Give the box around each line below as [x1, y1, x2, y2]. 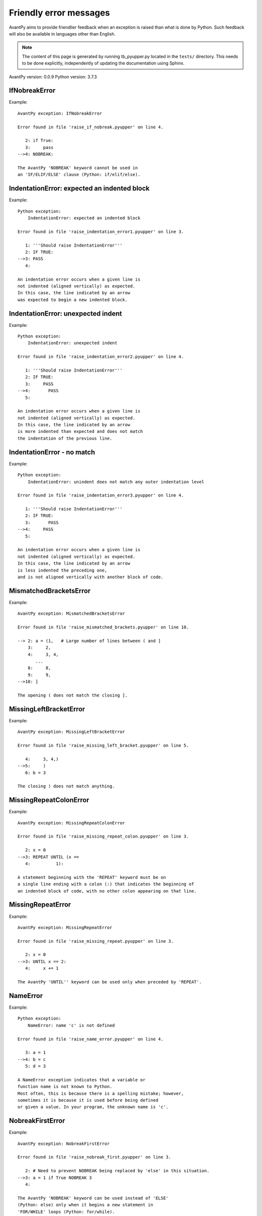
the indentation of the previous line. [17, 435, 113, 441]
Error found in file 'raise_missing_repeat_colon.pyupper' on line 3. [17, 834, 189, 839]
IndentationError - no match [9, 448, 96, 456]
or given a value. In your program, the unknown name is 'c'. [17, 1104, 169, 1110]
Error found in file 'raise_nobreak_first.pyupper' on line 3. [17, 1154, 171, 1160]
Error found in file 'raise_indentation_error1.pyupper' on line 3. [17, 229, 184, 234]
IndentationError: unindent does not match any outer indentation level [27, 479, 205, 484]
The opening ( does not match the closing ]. [17, 692, 128, 698]
